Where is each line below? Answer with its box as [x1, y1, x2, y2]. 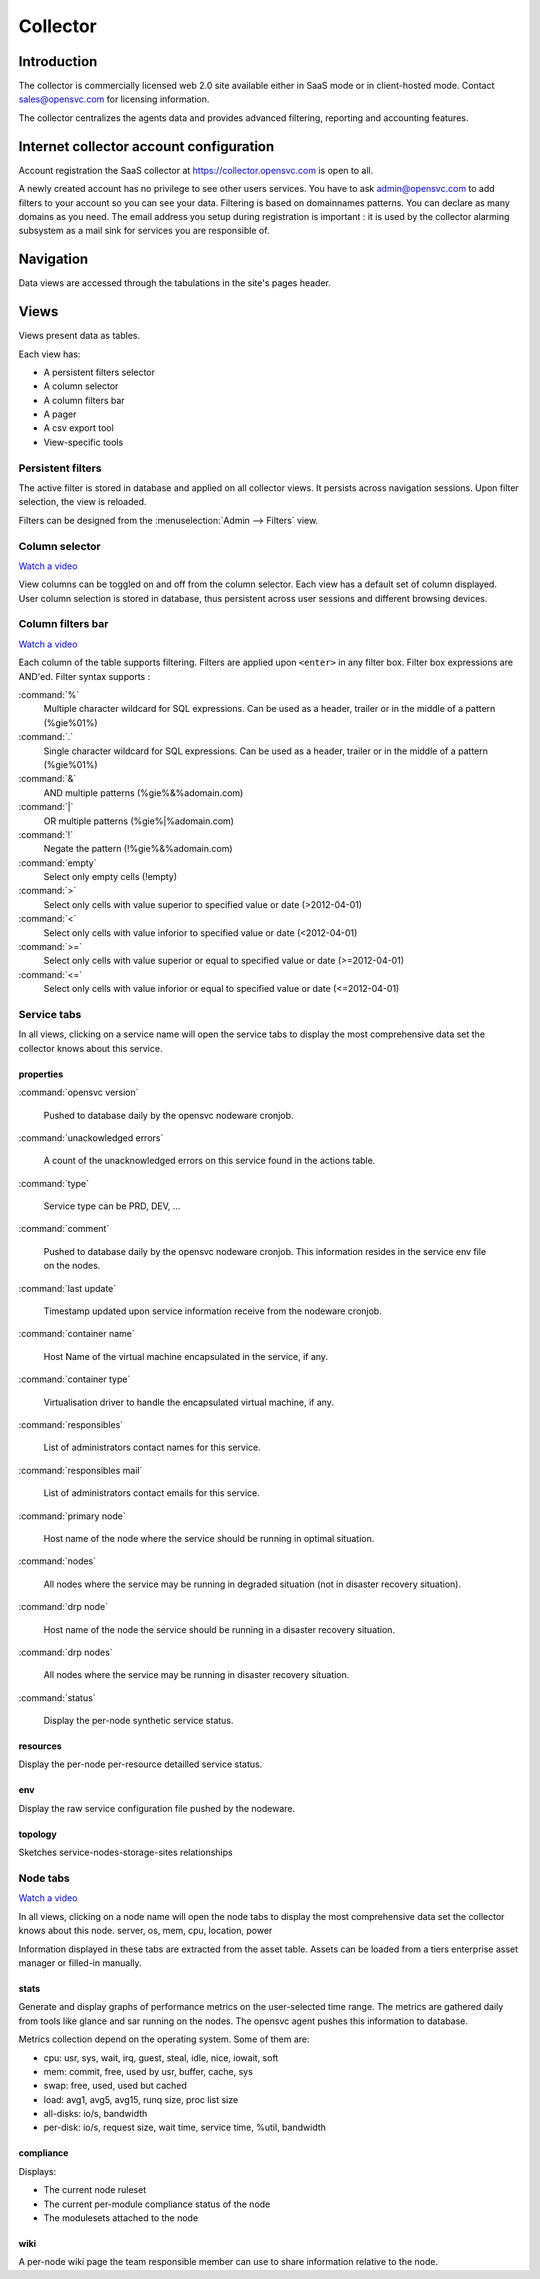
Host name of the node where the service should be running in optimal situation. [43, 1532, 375, 1544]
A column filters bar [43, 394, 125, 406]
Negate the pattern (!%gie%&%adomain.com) [43, 843, 234, 855]
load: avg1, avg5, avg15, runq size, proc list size [43, 2093, 239, 2105]
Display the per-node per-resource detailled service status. [18, 1758, 263, 1770]
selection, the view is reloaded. [18, 496, 147, 508]
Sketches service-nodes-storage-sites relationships [18, 1846, 234, 1859]
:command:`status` [18, 1691, 96, 1704]
